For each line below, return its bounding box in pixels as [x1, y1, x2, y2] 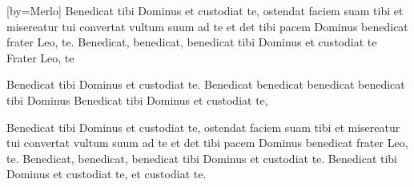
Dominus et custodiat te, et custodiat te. [6, 165, 207, 182]
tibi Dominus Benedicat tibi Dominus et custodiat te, [6, 91, 268, 108]
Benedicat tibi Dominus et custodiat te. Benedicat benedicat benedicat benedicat [6, 76, 405, 93]
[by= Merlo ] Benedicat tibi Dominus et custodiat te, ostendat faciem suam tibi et [6, 2, 404, 18]
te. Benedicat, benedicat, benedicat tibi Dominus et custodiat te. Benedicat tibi [6, 149, 398, 166]
